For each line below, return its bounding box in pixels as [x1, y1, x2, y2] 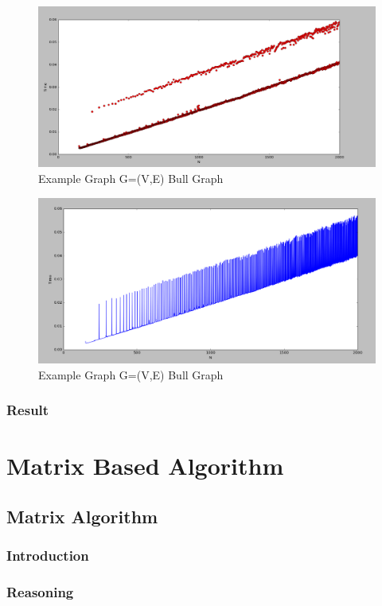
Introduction [6, 546, 89, 565]
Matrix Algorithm [6, 503, 158, 528]
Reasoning [6, 581, 74, 601]
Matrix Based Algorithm [6, 449, 284, 482]
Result [6, 400, 49, 420]
